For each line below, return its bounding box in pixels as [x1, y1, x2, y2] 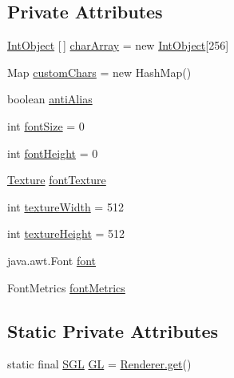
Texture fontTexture [7, 171, 106, 188]
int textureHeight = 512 [7, 225, 125, 242]
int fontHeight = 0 [7, 144, 98, 161]
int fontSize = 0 [7, 117, 85, 134]
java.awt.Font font [7, 251, 97, 268]
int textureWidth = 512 [7, 198, 124, 215]
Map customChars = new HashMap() [7, 63, 192, 80]
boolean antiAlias [7, 90, 93, 107]
